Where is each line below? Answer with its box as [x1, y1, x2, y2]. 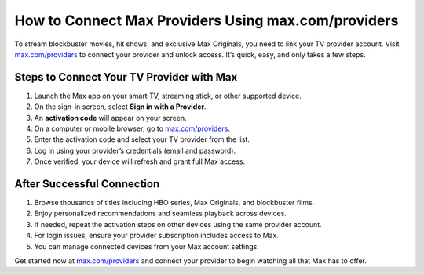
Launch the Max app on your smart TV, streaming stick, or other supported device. [34, 91, 302, 100]
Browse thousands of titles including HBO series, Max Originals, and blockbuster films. [34, 198, 315, 208]
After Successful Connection [14, 177, 160, 190]
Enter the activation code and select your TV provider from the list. [34, 135, 250, 144]
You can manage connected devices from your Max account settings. [34, 241, 259, 251]
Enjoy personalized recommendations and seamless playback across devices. [34, 208, 287, 219]
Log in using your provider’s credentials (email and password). [34, 146, 236, 155]
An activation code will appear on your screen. [34, 113, 188, 122]
